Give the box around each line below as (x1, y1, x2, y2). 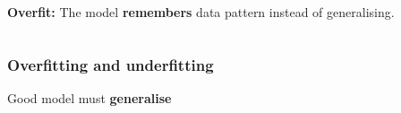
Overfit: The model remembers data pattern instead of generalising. (7, 3, 395, 21)
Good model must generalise (7, 88, 172, 107)
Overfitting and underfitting (7, 53, 214, 75)
